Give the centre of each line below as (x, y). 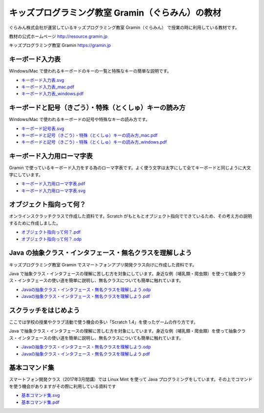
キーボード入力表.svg (43, 80)
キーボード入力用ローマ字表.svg (53, 191)
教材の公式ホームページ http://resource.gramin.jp (58, 36)
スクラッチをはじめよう (44, 310)
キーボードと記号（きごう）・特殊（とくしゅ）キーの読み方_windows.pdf (94, 142)
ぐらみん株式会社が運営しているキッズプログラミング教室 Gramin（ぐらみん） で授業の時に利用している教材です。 (124, 27)
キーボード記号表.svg (43, 128)
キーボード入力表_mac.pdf (48, 87)
